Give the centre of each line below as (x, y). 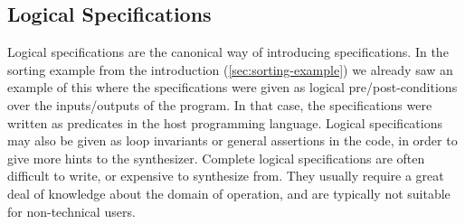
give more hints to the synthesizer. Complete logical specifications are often (216, 158)
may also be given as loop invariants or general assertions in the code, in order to (232, 140)
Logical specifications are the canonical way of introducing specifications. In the (228, 52)
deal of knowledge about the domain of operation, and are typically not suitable (229, 193)
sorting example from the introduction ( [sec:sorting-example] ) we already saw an (230, 69)
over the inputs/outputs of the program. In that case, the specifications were (220, 104)
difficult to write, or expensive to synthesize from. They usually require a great (226, 176)
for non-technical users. (71, 211)
